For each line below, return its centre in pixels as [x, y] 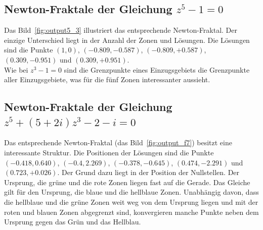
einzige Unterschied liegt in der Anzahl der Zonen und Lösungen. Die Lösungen [127, 40]
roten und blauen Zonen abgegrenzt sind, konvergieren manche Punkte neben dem [131, 212]
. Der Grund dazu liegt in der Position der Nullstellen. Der [148, 172]
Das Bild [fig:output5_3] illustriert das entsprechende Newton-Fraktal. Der [121, 30]
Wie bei [16, 69]
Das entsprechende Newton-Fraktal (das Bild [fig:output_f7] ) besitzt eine [118, 142]
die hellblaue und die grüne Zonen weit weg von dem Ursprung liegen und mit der [131, 202]
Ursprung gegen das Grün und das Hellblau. [73, 222]
